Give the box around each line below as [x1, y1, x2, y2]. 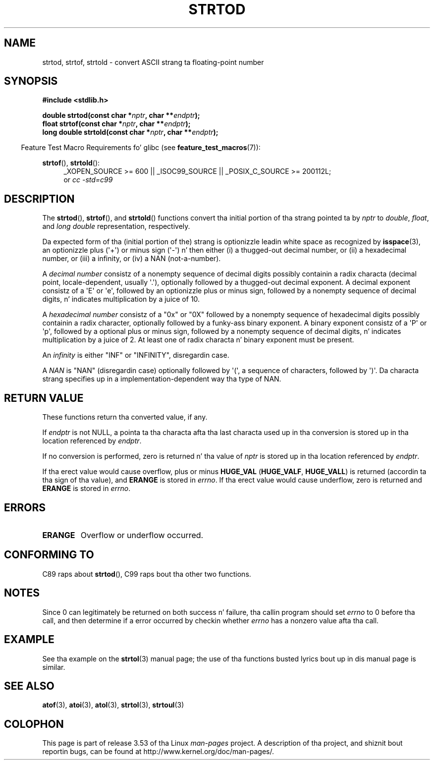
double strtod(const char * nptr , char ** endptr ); [42, 111, 200, 120]
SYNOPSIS [4, 75, 58, 88]
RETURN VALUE [4, 391, 84, 404]
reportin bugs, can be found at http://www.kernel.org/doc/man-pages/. [42, 747, 274, 756]
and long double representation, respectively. [42, 222, 190, 231]
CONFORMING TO [4, 548, 94, 561]
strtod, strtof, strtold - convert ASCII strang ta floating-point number [42, 57, 264, 66]
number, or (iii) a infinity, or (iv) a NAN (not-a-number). [42, 254, 221, 263]
